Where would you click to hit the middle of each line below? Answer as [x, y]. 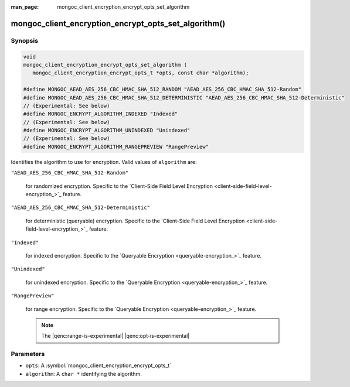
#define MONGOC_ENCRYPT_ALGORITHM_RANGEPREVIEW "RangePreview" [116, 147]
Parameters [28, 354]
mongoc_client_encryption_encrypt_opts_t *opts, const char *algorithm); [141, 73]
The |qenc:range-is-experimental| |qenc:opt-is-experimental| [115, 336]
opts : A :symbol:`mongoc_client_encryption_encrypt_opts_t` [98, 365]
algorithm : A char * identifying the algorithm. [84, 374]
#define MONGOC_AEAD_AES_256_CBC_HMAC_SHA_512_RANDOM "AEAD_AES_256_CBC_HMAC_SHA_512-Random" [162, 90]
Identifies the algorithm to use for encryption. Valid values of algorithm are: [104, 162]
